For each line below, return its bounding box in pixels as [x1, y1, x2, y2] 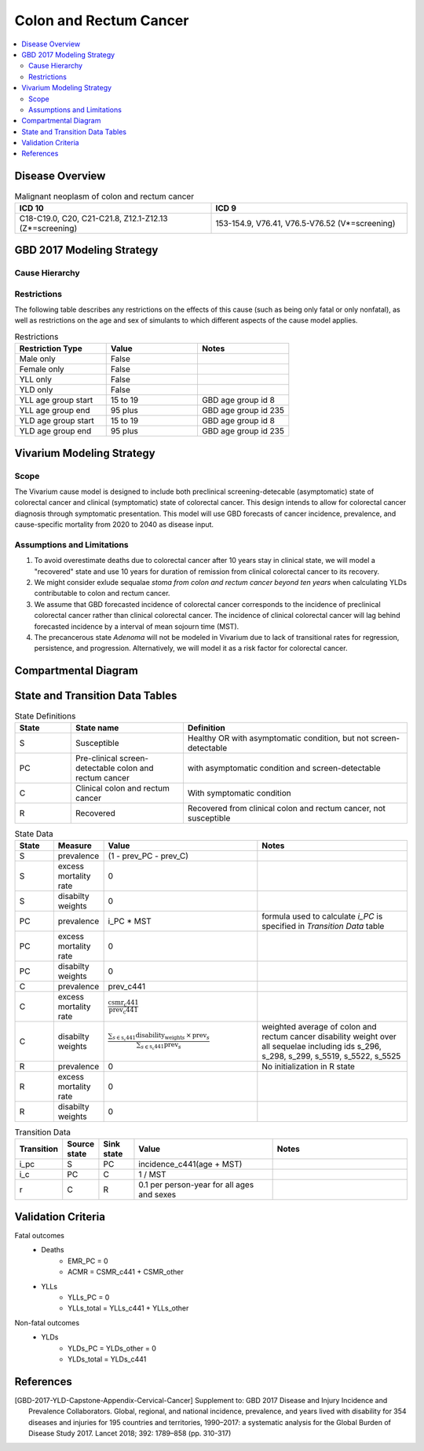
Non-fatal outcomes [14, 1318, 80, 1327]
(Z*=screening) [19, 222, 78, 233]
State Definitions [14, 711, 76, 722]
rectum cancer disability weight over [261, 1031, 397, 1042]
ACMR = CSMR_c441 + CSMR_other [68, 1267, 185, 1277]
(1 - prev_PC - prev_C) [108, 850, 188, 861]
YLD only [19, 385, 53, 396]
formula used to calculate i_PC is [261, 911, 383, 922]
